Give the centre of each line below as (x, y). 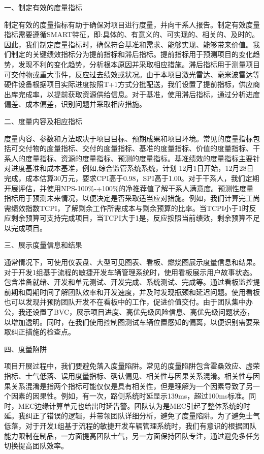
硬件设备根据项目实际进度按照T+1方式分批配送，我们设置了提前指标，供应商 (132, 84)
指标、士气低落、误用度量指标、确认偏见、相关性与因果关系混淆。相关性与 (128, 376)
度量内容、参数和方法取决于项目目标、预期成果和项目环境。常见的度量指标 (128, 138)
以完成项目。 (25, 228)
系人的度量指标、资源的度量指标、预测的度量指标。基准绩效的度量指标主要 (128, 158)
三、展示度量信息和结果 (43, 245)
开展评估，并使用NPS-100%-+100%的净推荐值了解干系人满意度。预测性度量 (129, 188)
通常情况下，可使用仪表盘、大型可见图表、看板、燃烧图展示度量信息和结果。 (132, 262)
